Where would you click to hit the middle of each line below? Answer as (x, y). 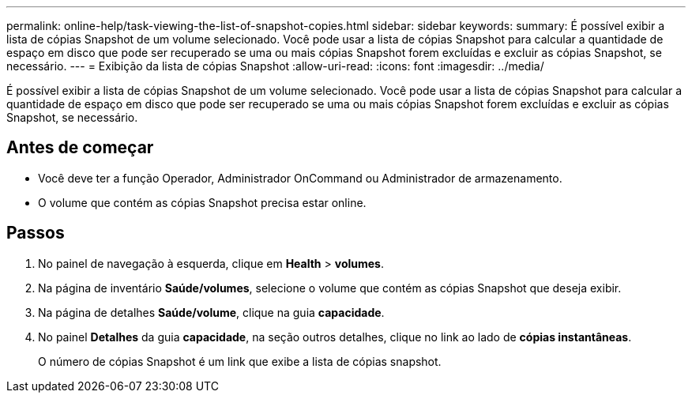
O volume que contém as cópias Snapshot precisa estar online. (202, 202)
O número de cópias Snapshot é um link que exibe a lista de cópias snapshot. (240, 361)
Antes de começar (80, 148)
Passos (36, 233)
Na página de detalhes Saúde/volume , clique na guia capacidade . (211, 312)
